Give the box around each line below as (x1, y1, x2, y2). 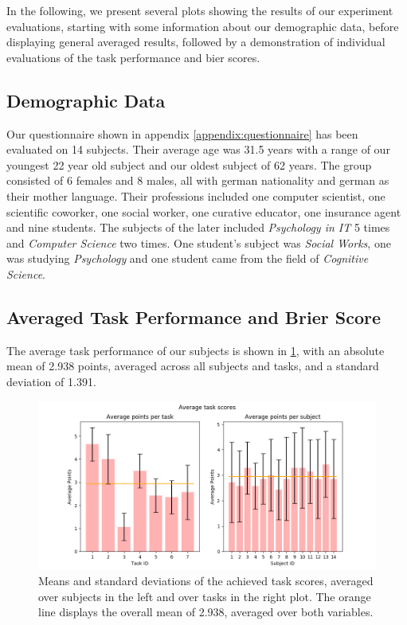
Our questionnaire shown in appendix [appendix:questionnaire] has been (6, 125, 358, 142)
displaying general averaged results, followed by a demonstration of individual (6, 33, 385, 50)
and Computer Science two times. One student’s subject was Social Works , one (6, 234, 391, 251)
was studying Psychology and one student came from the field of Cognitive (6, 250, 369, 267)
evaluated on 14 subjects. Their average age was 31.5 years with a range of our (6, 141, 390, 158)
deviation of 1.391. (6, 373, 96, 389)
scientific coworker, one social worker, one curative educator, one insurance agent (6, 203, 401, 220)
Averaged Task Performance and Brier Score (6, 304, 381, 329)
